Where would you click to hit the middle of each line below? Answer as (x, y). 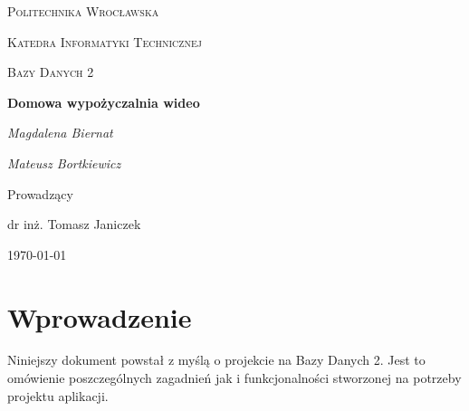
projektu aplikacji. (58, 395)
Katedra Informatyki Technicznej (105, 41)
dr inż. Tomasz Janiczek (74, 224)
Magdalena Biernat (60, 133)
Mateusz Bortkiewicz (64, 162)
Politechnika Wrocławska (83, 11)
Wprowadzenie (100, 316)
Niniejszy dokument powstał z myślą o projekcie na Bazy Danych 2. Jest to (216, 360)
